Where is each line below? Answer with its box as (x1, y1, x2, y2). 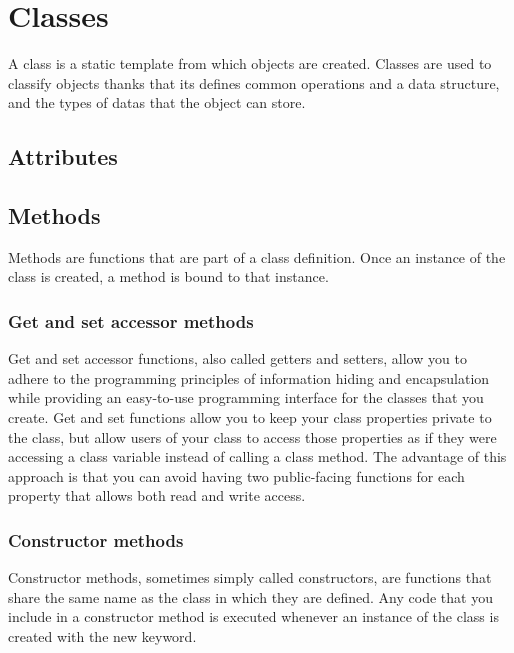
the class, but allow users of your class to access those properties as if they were (8, 426, 497, 447)
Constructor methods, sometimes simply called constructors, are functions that (8, 567, 492, 588)
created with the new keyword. (8, 626, 197, 647)
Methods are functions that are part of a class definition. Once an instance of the (8, 246, 506, 267)
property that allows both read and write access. (8, 485, 306, 506)
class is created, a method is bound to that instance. (8, 266, 329, 287)
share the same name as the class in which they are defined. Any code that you (8, 586, 493, 607)
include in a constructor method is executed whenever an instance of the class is (8, 606, 499, 627)
